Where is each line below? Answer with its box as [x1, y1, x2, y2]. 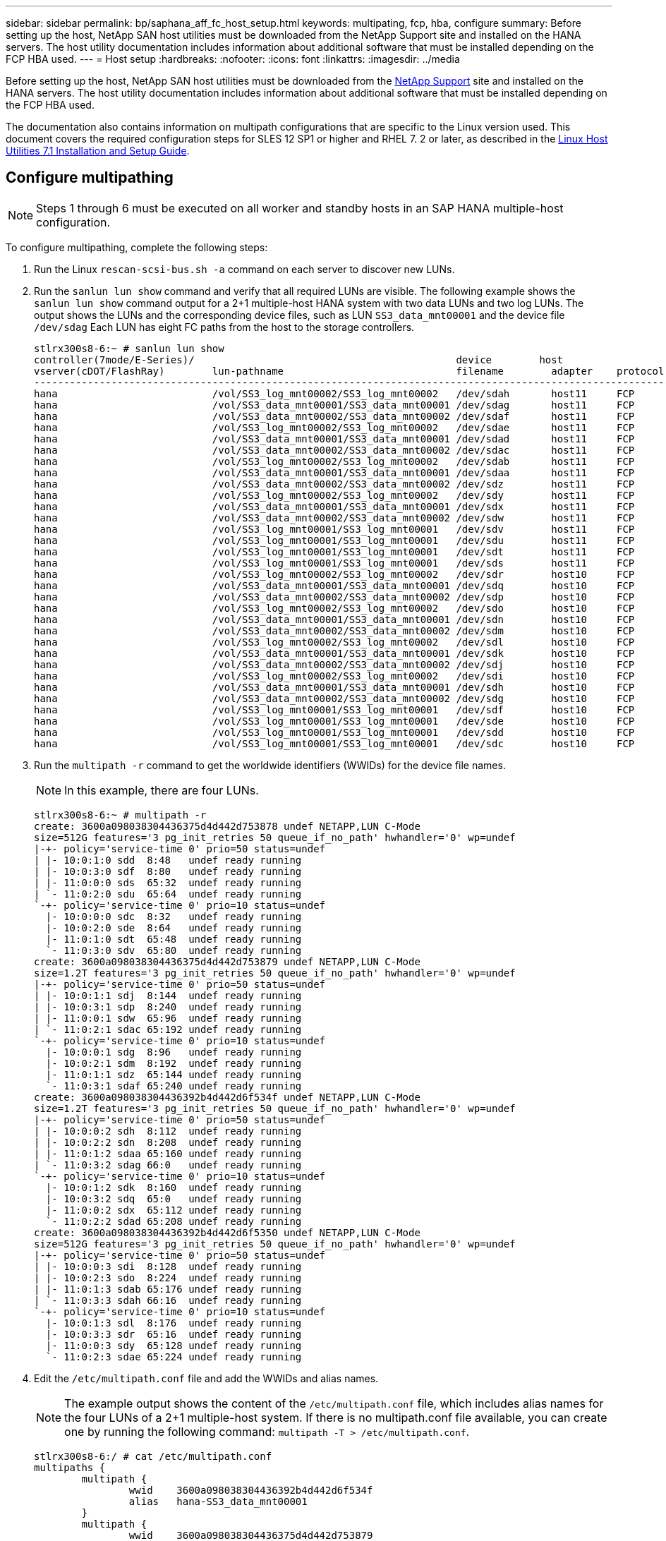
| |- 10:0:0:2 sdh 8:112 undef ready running [34, 1125, 302, 1137]
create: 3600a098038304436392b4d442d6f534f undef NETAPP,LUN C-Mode [34, 1091, 420, 1103]
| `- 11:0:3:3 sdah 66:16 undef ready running [34, 1294, 302, 1306]
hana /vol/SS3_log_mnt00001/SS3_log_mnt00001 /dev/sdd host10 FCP [34, 726, 635, 738]
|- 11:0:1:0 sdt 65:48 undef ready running [45, 933, 302, 945]
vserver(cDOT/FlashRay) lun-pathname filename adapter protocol [34, 365, 665, 377]
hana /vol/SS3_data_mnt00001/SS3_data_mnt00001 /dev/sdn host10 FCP [34, 613, 635, 625]
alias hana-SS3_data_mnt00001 [128, 1495, 308, 1507]
